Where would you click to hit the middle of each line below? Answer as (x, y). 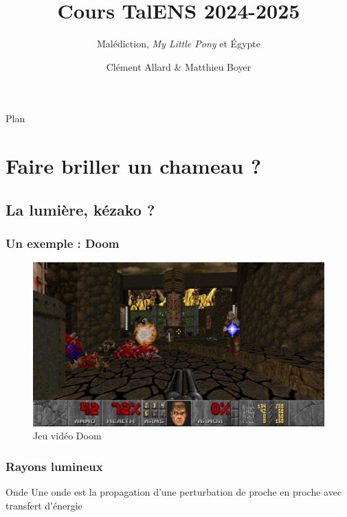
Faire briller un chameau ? (134, 166)
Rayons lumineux (54, 466)
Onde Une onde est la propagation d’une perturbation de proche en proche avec (174, 492)
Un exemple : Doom (63, 243)
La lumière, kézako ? (80, 209)
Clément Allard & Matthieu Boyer (179, 66)
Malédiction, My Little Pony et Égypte (179, 44)
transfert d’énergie (44, 505)
